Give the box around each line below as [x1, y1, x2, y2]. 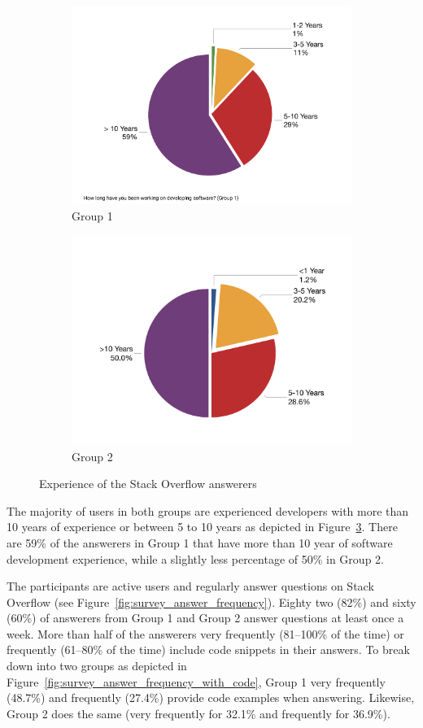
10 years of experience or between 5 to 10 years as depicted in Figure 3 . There [7, 518, 398, 535]
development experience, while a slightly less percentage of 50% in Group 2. [7, 550, 384, 567]
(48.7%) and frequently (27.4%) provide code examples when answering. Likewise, [7, 689, 415, 706]
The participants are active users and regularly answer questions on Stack [7, 578, 374, 595]
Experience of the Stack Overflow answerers [39, 475, 257, 492]
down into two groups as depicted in [7, 657, 187, 674]
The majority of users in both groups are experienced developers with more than [7, 502, 409, 519]
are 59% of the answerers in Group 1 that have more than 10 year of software [7, 534, 393, 551]
